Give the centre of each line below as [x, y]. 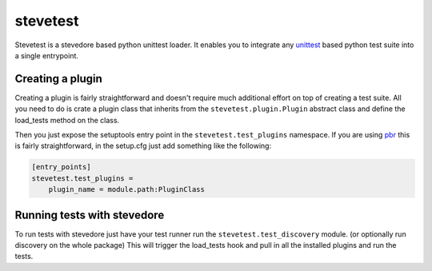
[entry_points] [61, 167]
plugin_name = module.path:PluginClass [127, 189]
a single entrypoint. [47, 55]
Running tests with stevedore [90, 215]
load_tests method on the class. [67, 120]
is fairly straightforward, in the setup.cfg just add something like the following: [143, 146]
